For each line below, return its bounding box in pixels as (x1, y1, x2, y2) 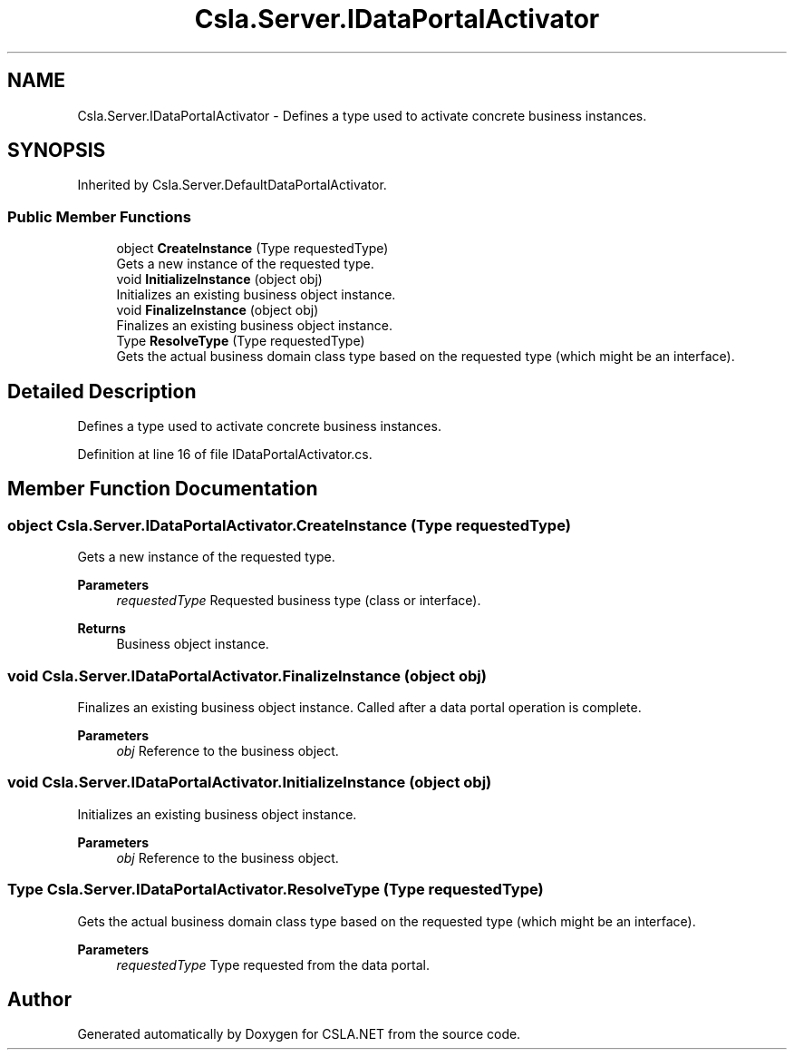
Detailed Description (7, 379, 197, 403)
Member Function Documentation (7, 477, 318, 501)
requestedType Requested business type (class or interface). (116, 592, 481, 609)
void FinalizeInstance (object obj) (116, 302, 319, 318)
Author (7, 987, 72, 1011)
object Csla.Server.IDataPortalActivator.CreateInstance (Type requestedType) (7, 515, 571, 534)
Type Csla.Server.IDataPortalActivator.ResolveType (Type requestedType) (7, 880, 544, 899)
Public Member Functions (7, 207, 191, 226)
